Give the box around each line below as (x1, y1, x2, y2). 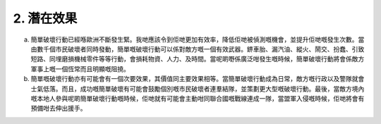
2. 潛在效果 (13, 11, 78, 26)
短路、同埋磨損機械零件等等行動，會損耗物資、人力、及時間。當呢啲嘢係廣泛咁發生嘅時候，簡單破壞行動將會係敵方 (30, 55, 365, 63)
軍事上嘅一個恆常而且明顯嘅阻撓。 (30, 64, 130, 73)
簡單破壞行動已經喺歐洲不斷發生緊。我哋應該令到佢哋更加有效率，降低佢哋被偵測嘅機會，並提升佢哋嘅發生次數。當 (30, 35, 365, 44)
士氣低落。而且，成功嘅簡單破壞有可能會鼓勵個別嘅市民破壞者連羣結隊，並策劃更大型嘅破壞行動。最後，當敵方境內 (30, 85, 365, 93)
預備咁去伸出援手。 (30, 104, 87, 113)
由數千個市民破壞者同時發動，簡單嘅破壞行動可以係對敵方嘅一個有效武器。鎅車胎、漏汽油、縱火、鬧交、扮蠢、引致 (30, 44, 365, 53)
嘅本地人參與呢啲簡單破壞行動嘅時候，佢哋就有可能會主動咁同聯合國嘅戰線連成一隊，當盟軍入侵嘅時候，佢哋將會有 (30, 94, 365, 102)
